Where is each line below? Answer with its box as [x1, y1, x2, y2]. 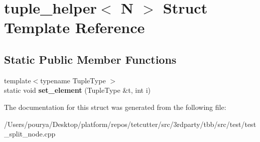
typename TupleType [40, 75, 106, 85]
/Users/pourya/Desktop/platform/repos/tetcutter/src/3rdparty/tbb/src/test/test [4, 118, 256, 129]
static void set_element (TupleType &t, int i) [4, 85, 151, 95]
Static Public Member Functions [4, 51, 177, 67]
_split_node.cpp [4, 128, 56, 139]
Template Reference [4, 17, 145, 38]
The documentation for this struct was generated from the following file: [4, 101, 226, 112]
